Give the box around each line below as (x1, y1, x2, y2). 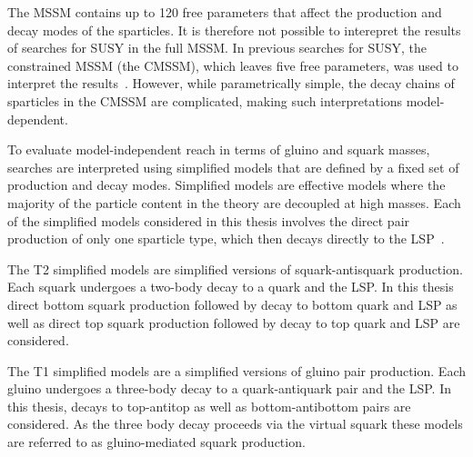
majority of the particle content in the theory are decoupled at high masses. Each (7, 193, 461, 212)
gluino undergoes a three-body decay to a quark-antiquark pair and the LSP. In (7, 379, 452, 398)
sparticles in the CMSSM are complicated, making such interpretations (7, 91, 403, 110)
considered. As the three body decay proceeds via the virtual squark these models (7, 414, 463, 433)
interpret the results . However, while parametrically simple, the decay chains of (7, 74, 455, 93)
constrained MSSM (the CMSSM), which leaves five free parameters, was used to (7, 55, 458, 75)
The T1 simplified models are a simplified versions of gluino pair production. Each (7, 361, 466, 380)
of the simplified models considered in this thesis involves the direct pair (7, 211, 410, 230)
